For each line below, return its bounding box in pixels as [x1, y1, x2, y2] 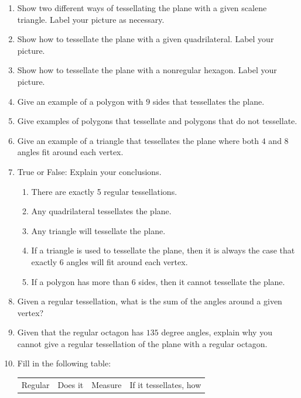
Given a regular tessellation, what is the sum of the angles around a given [17, 295, 282, 307]
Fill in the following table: [17, 357, 111, 369]
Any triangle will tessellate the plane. [31, 224, 166, 236]
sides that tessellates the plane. [152, 95, 265, 107]
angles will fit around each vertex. [66, 255, 188, 267]
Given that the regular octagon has [17, 326, 144, 338]
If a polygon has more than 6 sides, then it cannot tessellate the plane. [31, 275, 285, 287]
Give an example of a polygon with [17, 95, 143, 107]
